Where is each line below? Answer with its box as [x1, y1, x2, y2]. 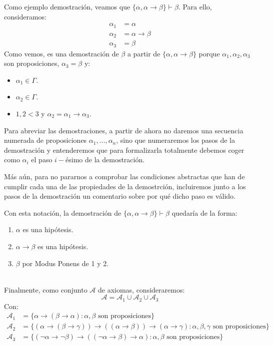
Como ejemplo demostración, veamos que [4, 1, 130, 11]
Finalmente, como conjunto [4, 284, 87, 295]
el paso [31, 154, 52, 165]
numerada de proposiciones [4, 135, 87, 145]
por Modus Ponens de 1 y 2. [22, 258, 109, 268]
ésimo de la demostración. [65, 154, 145, 165]
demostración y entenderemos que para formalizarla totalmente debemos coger [4, 144, 244, 155]
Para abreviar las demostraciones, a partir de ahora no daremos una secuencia [4, 125, 243, 135]
